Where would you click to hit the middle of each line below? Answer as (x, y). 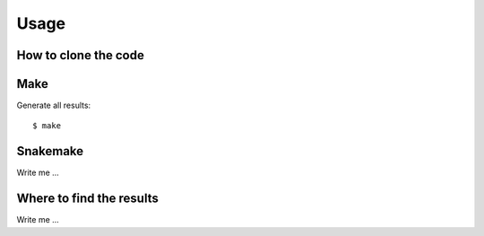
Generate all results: (54, 105)
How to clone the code (81, 55)
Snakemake (50, 151)
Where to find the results (87, 199)
